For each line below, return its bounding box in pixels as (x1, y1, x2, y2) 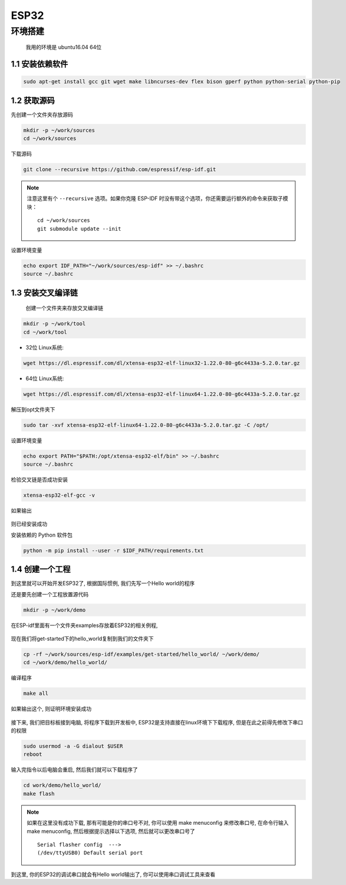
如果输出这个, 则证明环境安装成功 (11, 706, 91, 713)
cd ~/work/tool (23, 328, 67, 335)
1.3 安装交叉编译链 (11, 288, 78, 298)
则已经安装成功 (11, 520, 47, 528)
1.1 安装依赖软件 (11, 59, 68, 69)
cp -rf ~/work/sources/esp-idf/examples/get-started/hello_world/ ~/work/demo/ (23, 651, 260, 658)
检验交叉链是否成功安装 (11, 476, 68, 483)
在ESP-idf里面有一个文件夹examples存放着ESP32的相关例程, (11, 622, 158, 629)
